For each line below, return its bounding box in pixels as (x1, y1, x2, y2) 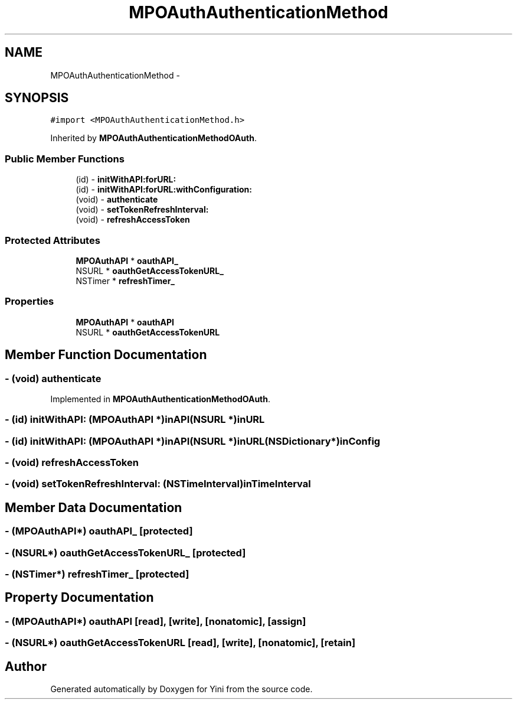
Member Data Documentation (5, 500, 182, 515)
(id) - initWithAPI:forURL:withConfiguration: (76, 184, 252, 195)
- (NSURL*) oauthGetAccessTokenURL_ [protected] (5, 546, 246, 559)
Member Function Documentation (5, 347, 207, 363)
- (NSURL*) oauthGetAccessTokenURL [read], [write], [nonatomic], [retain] (5, 637, 356, 649)
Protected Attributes (5, 234, 100, 246)
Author (5, 659, 47, 674)
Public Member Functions (5, 152, 125, 165)
